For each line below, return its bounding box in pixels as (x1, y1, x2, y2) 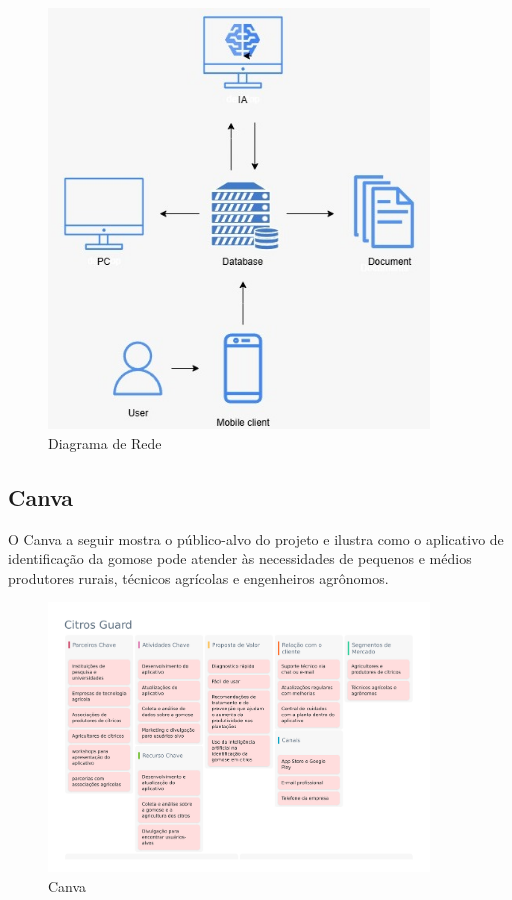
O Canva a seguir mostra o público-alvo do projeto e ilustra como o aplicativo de (8, 528, 504, 549)
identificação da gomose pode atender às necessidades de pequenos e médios (8, 548, 472, 569)
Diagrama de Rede (48, 432, 162, 453)
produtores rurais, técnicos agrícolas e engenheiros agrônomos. (8, 567, 389, 588)
